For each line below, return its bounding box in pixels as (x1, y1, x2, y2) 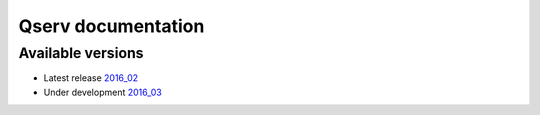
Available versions (18, 44, 144, 62)
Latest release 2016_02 (43, 72, 139, 84)
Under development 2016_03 (43, 86, 162, 98)
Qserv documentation (18, 15, 205, 37)
